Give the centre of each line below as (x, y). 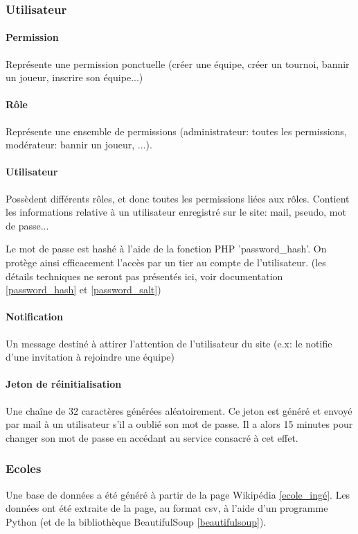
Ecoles (24, 468)
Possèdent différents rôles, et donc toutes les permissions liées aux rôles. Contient (178, 198)
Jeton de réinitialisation (64, 384)
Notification (35, 317)
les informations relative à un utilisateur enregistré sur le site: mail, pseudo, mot (176, 212)
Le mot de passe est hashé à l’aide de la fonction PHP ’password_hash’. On (166, 249)
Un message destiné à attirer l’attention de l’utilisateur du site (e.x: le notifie (169, 343)
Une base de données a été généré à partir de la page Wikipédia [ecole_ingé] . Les (178, 494)
